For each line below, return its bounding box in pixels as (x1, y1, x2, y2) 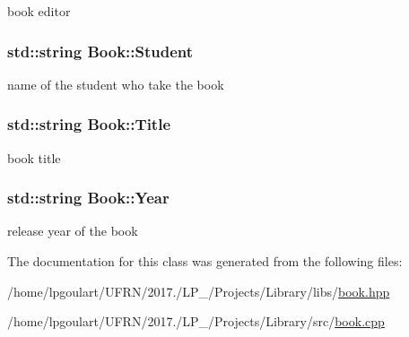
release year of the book (7, 221, 138, 240)
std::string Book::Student (7, 39, 194, 62)
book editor (7, 2, 71, 20)
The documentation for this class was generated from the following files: (7, 252, 403, 271)
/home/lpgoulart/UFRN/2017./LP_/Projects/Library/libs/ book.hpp (7, 281, 390, 300)
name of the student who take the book (7, 74, 224, 93)
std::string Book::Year (7, 186, 170, 209)
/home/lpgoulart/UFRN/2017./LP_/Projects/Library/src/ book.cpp (7, 312, 385, 331)
